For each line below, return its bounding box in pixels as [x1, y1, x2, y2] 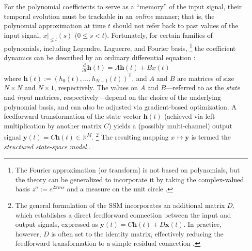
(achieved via [164, 111, 204, 121]
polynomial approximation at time [4, 20, 106, 31]
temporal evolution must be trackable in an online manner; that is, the [4, 11, 215, 21]
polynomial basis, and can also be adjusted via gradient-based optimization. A [4, 101, 236, 111]
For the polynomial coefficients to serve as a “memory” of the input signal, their [4, 1, 242, 11]
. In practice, [183, 219, 221, 229]
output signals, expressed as [15, 219, 98, 229]
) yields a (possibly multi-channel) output [109, 120, 233, 130]
